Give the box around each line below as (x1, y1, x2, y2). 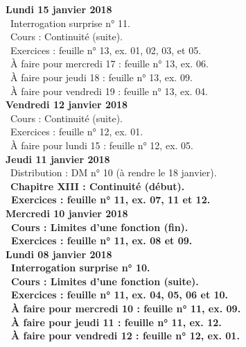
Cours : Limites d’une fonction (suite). (11, 273, 199, 288)
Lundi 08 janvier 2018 (6, 246, 112, 261)
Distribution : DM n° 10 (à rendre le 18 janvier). (10, 165, 217, 180)
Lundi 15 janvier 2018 (6, 2, 112, 16)
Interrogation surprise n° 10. (11, 260, 150, 275)
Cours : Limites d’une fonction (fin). (11, 219, 188, 234)
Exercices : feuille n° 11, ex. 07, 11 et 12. (11, 192, 211, 207)
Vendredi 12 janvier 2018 (6, 97, 128, 112)
